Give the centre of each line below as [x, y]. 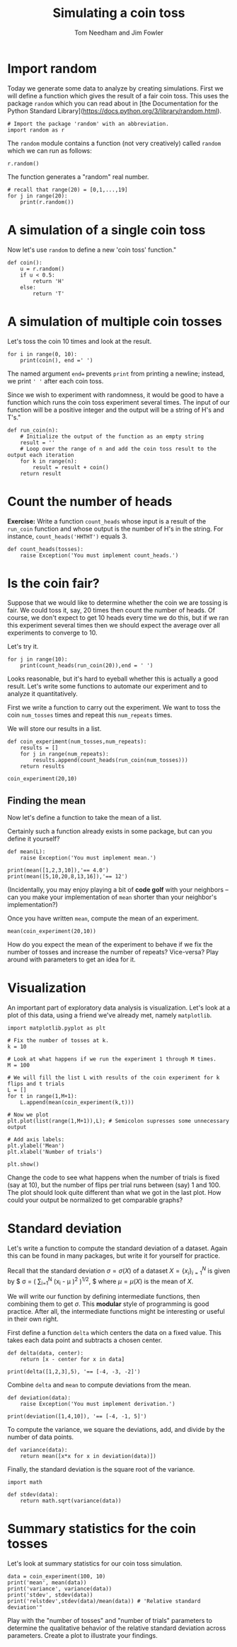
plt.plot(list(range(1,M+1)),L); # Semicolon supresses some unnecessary [118, 1121]
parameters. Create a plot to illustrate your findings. [82, 1635]
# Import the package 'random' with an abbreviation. [88, 124]
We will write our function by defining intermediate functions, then [104, 1297]
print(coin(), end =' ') [57, 360]
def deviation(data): [39, 1398]
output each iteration [41, 455]
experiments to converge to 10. [52, 633]
